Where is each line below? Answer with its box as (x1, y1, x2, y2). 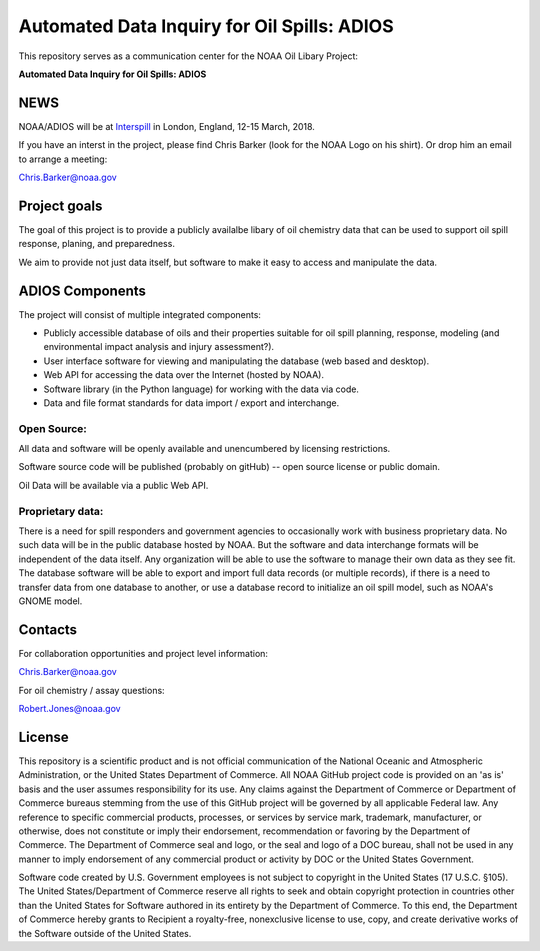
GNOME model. (18, 595, 83, 607)
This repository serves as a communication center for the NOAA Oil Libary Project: (18, 50, 359, 62)
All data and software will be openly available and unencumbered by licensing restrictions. (18, 443, 391, 455)
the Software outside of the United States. (18, 927, 192, 939)
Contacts (18, 621, 78, 638)
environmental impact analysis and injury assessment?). (43, 341, 275, 353)
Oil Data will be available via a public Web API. (18, 479, 209, 491)
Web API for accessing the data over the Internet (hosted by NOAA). (43, 369, 325, 381)
